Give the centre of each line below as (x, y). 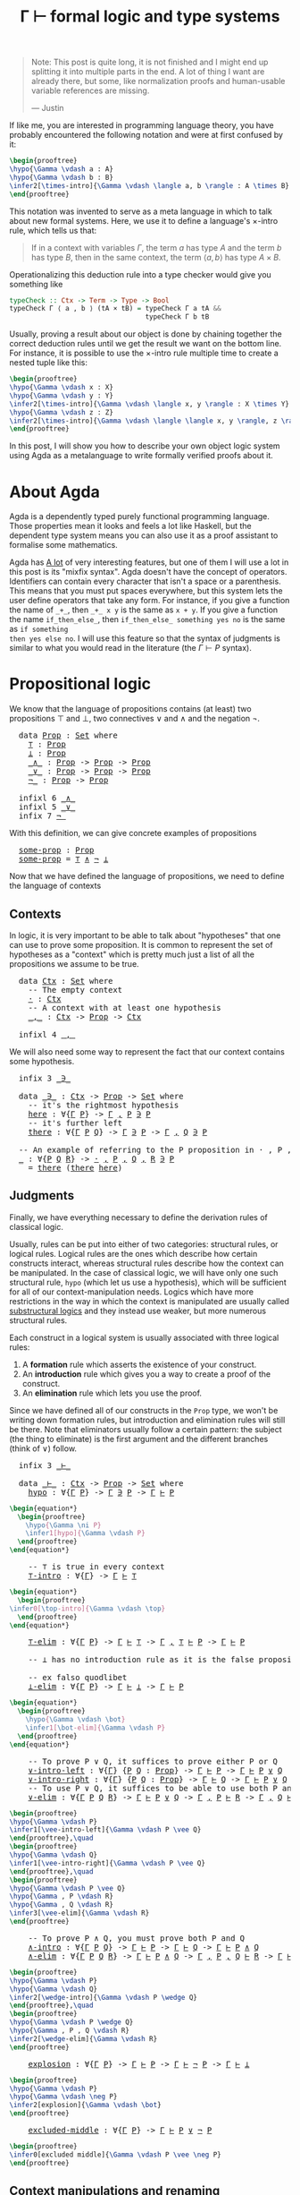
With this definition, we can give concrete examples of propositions (133, 833)
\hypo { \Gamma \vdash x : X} (62, 388)
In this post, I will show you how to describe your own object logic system (145, 446)
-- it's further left (75, 1123)
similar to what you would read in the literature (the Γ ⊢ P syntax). (130, 648)
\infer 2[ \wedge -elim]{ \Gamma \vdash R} (83, 2038)
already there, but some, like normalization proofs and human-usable (158, 81)
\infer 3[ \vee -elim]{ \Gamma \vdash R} (79, 1913)
